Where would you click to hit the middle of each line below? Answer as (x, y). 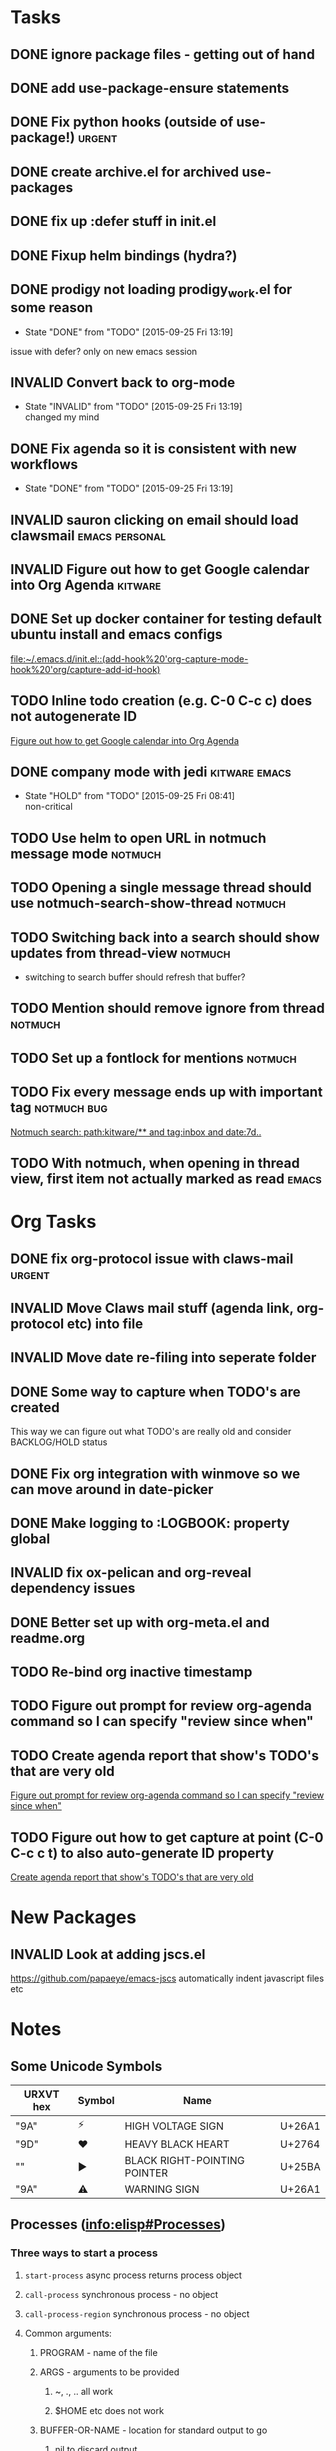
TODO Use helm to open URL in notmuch (138, 837)
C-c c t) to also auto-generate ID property (142, 1852)
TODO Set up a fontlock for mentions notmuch (153, 1057)
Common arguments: (68, 2333)
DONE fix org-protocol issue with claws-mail (152, 1258)
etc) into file (104, 1323)
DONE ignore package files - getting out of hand (162, 54)
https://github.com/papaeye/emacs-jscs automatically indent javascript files (167, 1978)
